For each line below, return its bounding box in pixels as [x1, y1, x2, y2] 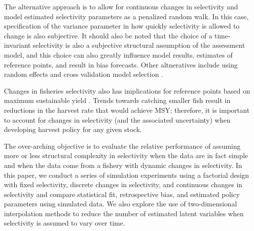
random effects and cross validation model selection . [4, 69, 163, 79]
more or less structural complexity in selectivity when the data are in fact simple [4, 150, 248, 161]
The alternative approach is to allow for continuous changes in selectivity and [4, 1, 238, 11]
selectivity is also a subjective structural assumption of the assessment [33, 40, 245, 50]
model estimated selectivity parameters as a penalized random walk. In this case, [4, 11, 249, 21]
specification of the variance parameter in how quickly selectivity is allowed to [4, 21, 240, 31]
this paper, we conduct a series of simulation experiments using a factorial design [4, 169, 249, 180]
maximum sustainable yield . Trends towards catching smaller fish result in [4, 95, 231, 105]
